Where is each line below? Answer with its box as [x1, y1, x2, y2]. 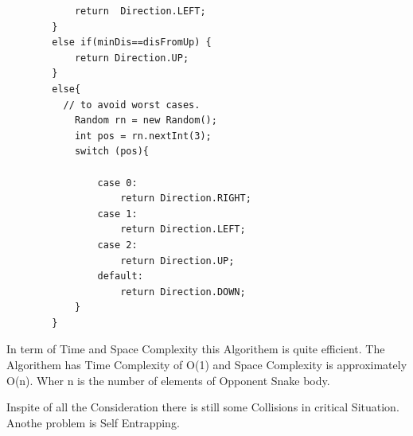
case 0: [97, 177, 138, 189]
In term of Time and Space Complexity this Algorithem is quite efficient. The [6, 341, 385, 357]
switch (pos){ [74, 146, 149, 158]
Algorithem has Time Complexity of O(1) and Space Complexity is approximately [6, 356, 407, 373]
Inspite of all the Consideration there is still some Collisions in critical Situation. [6, 399, 399, 415]
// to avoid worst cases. [63, 99, 201, 111]
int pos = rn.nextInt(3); [74, 130, 212, 142]
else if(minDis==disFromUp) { [52, 37, 212, 49]
